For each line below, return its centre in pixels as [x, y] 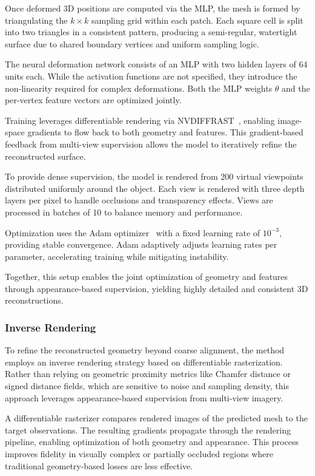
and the [296, 88]
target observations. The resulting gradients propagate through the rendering [148, 430]
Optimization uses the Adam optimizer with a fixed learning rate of [133, 232]
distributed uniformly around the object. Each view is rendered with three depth [155, 188]
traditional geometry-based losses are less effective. [99, 465]
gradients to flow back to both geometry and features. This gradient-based [165, 132]
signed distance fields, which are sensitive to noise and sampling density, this [147, 386]
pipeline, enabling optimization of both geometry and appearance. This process [152, 442]
